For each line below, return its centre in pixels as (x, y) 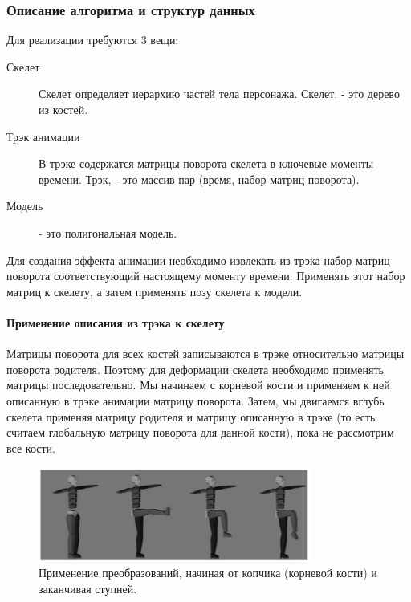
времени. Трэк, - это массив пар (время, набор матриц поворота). (199, 179)
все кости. (31, 447)
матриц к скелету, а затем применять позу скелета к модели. (155, 291)
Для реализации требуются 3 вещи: (93, 40)
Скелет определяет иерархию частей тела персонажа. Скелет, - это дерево (219, 94)
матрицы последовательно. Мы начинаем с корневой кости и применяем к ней (198, 385)
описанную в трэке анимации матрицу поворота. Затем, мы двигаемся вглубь (195, 400)
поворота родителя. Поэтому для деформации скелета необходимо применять (195, 369)
